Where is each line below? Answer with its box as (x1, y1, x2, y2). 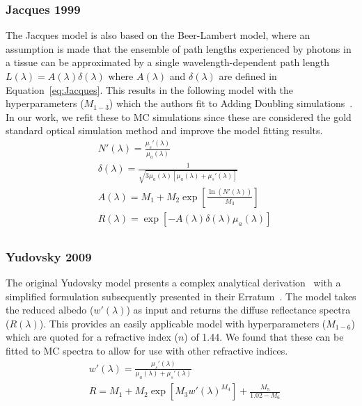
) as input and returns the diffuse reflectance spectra (126, 302, 351, 317)
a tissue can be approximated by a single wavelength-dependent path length (6, 55, 329, 70)
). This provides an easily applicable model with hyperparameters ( (39, 316, 326, 330)
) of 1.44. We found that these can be (184, 330, 344, 344)
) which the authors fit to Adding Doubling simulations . (109, 96, 353, 111)
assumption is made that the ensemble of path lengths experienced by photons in (6, 41, 352, 56)
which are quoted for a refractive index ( (6, 330, 178, 344)
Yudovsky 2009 (6, 247, 92, 265)
